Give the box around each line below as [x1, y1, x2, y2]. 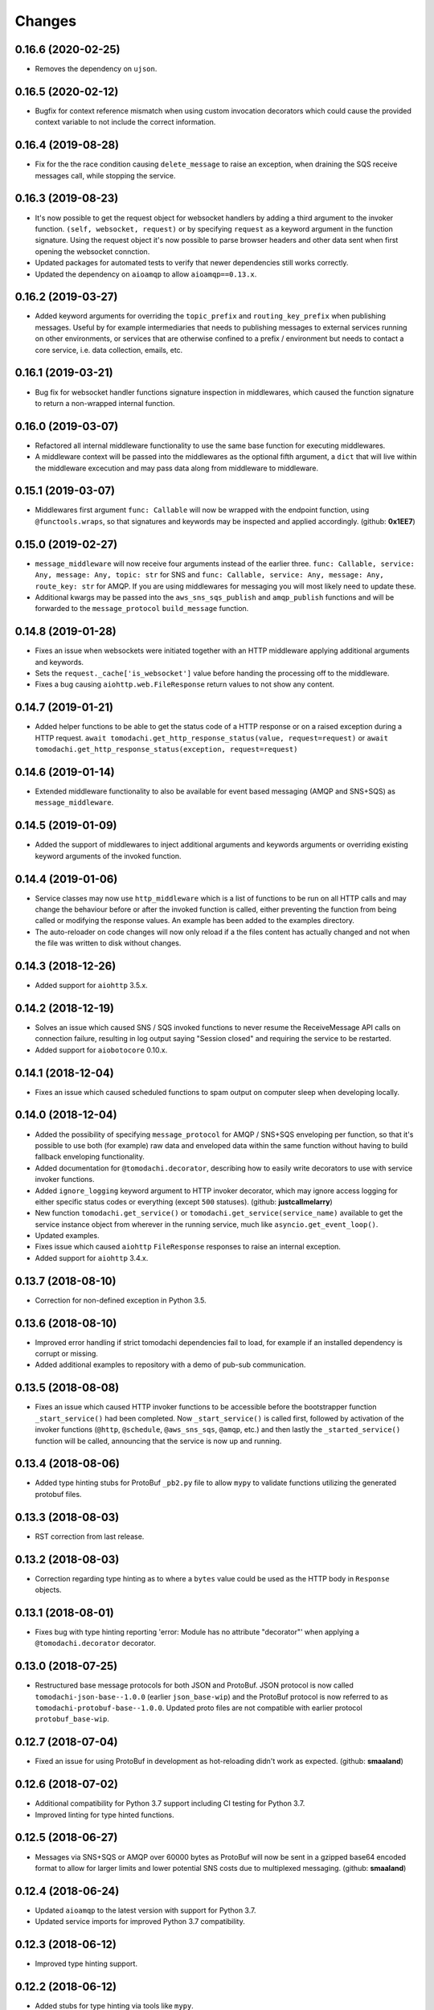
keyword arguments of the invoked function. [35, 851, 182, 860]
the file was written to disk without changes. [35, 938, 182, 948]
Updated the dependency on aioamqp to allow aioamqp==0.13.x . [35, 269, 257, 279]
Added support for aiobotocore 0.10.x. [35, 1045, 168, 1055]
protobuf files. [35, 1489, 82, 1499]
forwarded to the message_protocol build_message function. [35, 604, 249, 613]
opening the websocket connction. [35, 246, 150, 256]
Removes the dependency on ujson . [35, 64, 158, 74]
